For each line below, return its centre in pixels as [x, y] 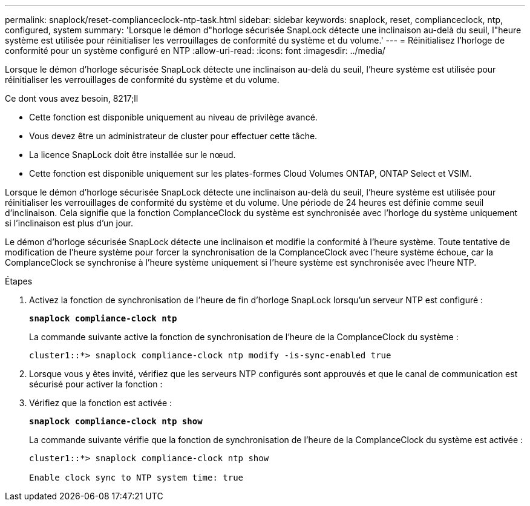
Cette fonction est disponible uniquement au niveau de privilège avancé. [173, 117]
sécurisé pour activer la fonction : [96, 384]
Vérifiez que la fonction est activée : [101, 403]
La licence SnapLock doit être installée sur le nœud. [132, 155]
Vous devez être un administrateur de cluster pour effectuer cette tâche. [173, 136]
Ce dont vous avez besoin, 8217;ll [72, 98]
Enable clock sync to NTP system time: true [136, 478]
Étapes [19, 281]
